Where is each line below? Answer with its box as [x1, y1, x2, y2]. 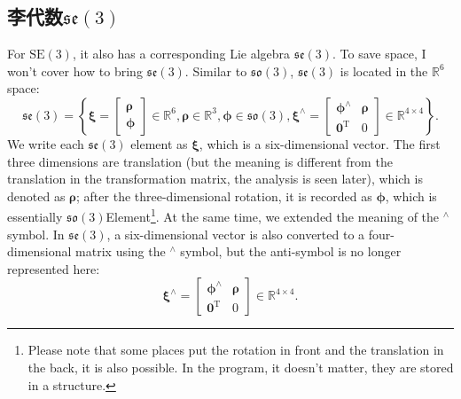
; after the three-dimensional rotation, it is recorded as [76, 186, 372, 205]
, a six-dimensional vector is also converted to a [106, 224, 365, 243]
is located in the [340, 61, 428, 80]
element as [130, 134, 188, 153]
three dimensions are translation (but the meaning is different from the [7, 152, 393, 170]
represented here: [7, 259, 100, 278]
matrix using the [75, 242, 166, 261]
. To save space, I [332, 44, 426, 63]
